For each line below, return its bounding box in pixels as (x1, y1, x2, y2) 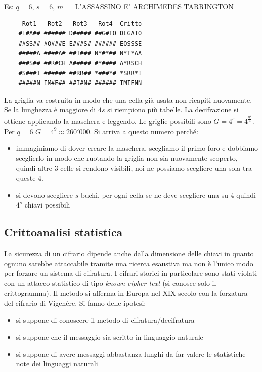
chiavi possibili (24, 199, 70, 210)
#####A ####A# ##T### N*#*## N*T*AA (18, 50, 142, 57)
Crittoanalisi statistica (4, 224, 123, 240)
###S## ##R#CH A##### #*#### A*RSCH (18, 59, 142, 67)
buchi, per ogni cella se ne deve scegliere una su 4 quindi (80, 189, 256, 200)
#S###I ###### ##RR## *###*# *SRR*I (18, 69, 142, 77)
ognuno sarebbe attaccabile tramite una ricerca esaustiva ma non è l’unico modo (4, 258, 253, 268)
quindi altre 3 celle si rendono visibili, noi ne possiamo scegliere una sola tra (16, 162, 252, 173)
